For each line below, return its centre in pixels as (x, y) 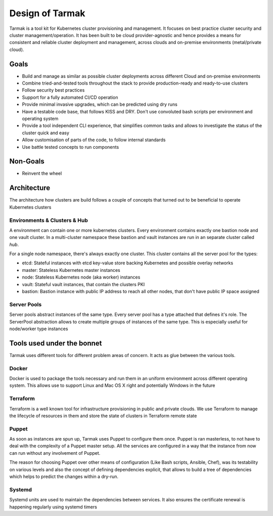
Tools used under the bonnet (56, 343)
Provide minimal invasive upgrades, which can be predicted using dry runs (100, 104)
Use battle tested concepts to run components (71, 147)
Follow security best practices (53, 90)
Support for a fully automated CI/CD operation (70, 97)
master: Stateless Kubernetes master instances (71, 270)
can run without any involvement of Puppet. (55, 453)
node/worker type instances (39, 329)
